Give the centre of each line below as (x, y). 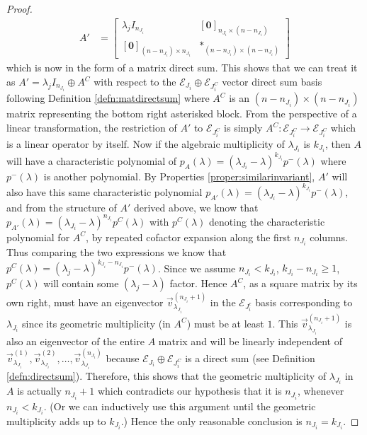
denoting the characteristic (267, 221)
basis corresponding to (304, 302)
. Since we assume (197, 268)
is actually (39, 391)
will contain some (81, 283)
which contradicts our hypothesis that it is (190, 391)
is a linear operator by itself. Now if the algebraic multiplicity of (146, 143)
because (123, 358)
